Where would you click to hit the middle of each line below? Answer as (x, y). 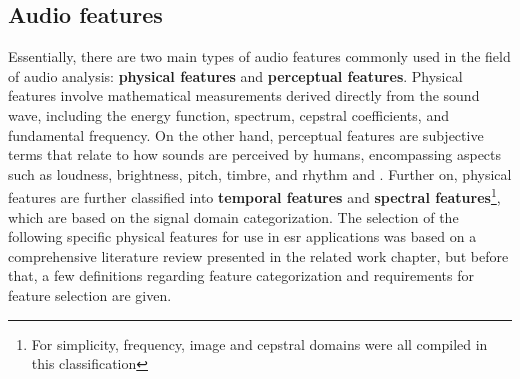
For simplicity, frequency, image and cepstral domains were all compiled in (259, 343)
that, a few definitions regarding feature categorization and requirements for (241, 275)
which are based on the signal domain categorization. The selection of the (233, 216)
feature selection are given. (90, 294)
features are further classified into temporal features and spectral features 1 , (254, 196)
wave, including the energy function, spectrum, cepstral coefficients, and (228, 114)
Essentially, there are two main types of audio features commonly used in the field (259, 56)
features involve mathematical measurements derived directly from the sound (244, 95)
